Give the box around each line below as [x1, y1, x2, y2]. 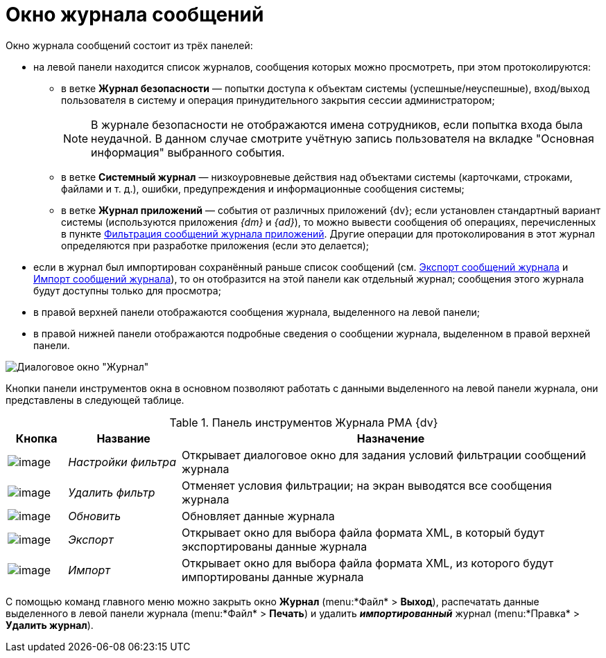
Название [96, 431, 150, 445]
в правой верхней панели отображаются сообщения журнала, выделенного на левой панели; [33, 305, 481, 318]
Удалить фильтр [68, 485, 155, 499]
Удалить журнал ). [6, 619, 94, 631]
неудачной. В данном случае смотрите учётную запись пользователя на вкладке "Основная [91, 131, 594, 145]
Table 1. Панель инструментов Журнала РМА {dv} [169, 415, 438, 429]
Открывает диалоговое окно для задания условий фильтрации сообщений [182, 447, 587, 462]
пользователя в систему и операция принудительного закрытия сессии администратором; [61, 94, 495, 106]
